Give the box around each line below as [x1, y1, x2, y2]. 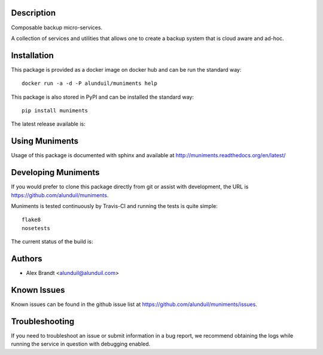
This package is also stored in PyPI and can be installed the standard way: [11, 93, 194, 100]
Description [11, 8, 56, 18]
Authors [11, 253, 42, 264]
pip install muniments [22, 107, 89, 114]
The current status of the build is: [11, 238, 93, 245]
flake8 [22, 216, 41, 224]
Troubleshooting [11, 316, 75, 326]
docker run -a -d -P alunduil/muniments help [22, 80, 158, 87]
